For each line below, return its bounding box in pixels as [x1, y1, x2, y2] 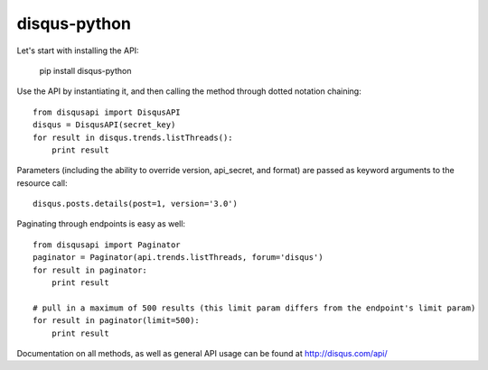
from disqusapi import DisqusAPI [33, 106, 181, 117]
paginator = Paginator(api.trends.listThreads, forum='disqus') [33, 253, 324, 263]
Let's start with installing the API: [16, 45, 139, 56]
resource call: [16, 177, 68, 189]
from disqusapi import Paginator [33, 239, 181, 250]
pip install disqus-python [39, 65, 132, 76]
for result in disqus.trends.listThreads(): [33, 132, 234, 143]
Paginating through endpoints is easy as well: [16, 218, 185, 229]
